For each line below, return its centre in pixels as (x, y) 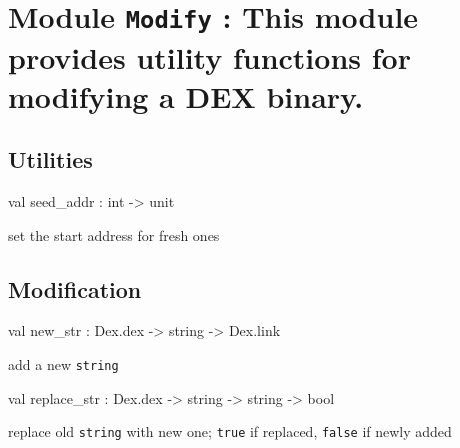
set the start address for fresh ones (114, 234)
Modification (75, 288)
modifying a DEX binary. (186, 95)
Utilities (50, 159)
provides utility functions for (209, 56)
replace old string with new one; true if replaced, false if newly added (230, 431)
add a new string (63, 364)
